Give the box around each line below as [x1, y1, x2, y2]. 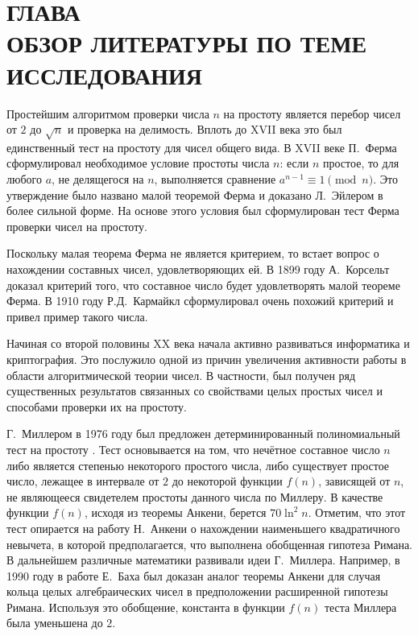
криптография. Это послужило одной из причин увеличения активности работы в [6, 350, 407, 367]
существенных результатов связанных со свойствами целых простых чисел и [6, 382, 383, 399]
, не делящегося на [52, 171, 144, 188]
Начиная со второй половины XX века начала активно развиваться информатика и [6, 335, 410, 352]
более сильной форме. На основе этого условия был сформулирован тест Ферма [6, 202, 399, 219]
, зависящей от [318, 473, 391, 489]
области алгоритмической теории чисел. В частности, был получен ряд [6, 366, 356, 383]
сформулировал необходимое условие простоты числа [6, 155, 270, 171]
